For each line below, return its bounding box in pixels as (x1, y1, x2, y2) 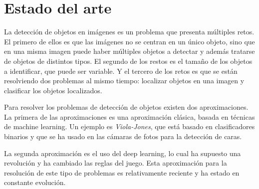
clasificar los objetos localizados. (4, 85, 102, 95)
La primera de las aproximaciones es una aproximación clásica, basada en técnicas (4, 111, 255, 122)
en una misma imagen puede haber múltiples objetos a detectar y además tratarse (4, 46, 255, 56)
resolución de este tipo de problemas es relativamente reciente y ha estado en (4, 167, 240, 178)
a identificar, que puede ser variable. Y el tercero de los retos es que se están (4, 65, 238, 76)
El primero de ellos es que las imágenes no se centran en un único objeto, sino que (4, 36, 255, 46)
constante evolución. (4, 177, 66, 188)
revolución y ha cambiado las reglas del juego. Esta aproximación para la (4, 158, 227, 168)
